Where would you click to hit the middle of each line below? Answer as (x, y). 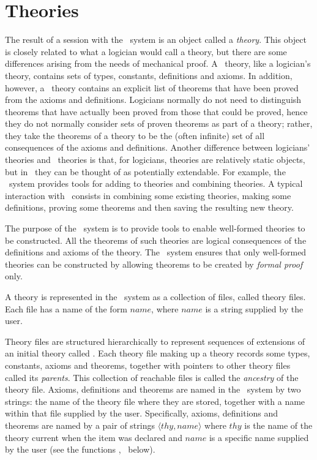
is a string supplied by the (254, 308)
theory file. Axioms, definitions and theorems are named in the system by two (153, 389)
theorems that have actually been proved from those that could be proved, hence (156, 111)
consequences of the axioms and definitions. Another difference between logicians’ (158, 147)
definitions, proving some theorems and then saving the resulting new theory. (149, 207)
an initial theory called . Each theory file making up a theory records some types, (158, 353)
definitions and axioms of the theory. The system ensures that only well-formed (156, 252)
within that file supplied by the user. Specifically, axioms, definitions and (142, 413)
